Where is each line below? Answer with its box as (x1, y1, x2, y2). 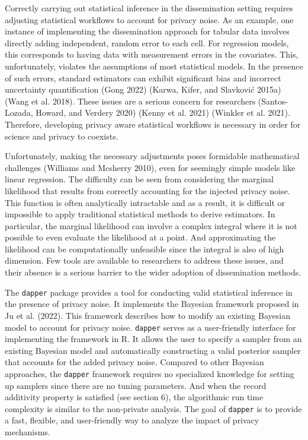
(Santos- (258, 94, 288, 107)
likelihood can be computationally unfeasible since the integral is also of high (5, 242, 284, 255)
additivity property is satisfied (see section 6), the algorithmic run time (5, 391, 264, 403)
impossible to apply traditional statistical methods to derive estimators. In (5, 208, 275, 220)
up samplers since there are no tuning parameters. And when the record (5, 379, 267, 391)
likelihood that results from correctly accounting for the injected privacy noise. (5, 184, 290, 197)
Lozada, (5, 106, 33, 119)
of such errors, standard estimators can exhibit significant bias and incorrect (5, 71, 281, 84)
